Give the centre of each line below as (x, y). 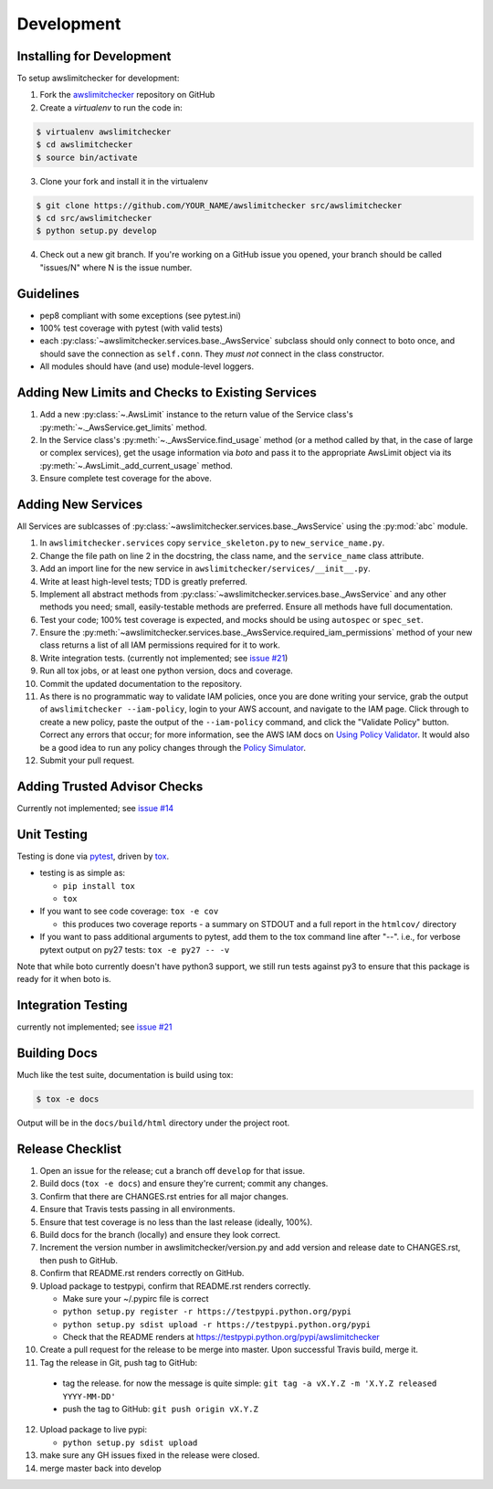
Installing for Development (94, 56)
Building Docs (57, 1054)
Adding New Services (80, 504)
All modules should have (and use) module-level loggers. (147, 366)
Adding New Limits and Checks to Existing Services (167, 393)
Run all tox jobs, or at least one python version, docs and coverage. (167, 671)
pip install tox (99, 886)
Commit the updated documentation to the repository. (141, 683)
